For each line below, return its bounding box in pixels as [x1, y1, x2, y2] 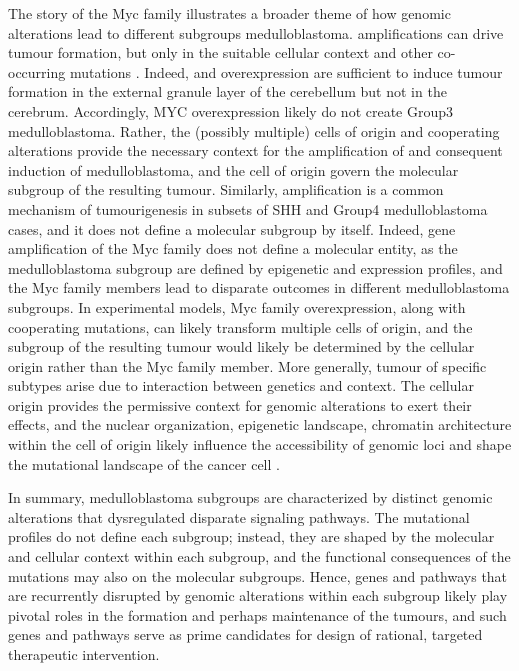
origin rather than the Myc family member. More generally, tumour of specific [8, 355, 487, 376]
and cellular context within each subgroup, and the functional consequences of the [8, 546, 511, 567]
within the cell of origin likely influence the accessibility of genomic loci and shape [8, 434, 512, 455]
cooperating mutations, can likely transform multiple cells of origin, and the [8, 316, 473, 337]
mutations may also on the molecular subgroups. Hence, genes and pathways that [8, 565, 508, 586]
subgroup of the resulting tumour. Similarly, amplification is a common [8, 179, 444, 200]
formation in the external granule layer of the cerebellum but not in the [8, 81, 447, 102]
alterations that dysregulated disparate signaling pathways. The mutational [8, 506, 470, 527]
